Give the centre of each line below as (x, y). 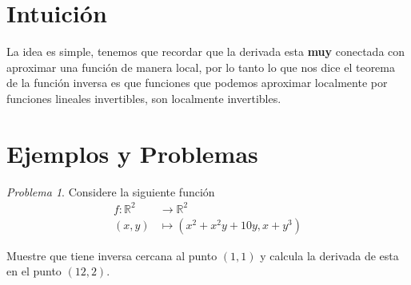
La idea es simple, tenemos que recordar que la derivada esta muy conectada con (206, 51)
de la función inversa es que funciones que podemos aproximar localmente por (197, 83)
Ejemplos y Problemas (132, 153)
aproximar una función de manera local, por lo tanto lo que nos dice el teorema (201, 67)
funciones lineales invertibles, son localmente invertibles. (144, 98)
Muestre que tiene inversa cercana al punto (112, 255)
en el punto (34, 271)
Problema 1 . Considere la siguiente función (111, 191)
